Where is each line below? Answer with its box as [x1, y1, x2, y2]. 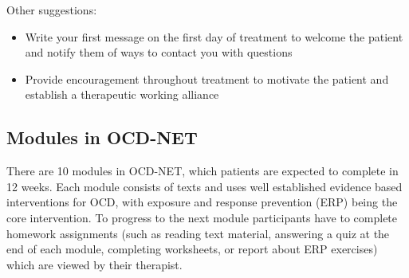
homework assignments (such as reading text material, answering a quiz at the [6, 225, 390, 241]
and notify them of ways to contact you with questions [25, 44, 293, 61]
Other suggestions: [6, 2, 97, 18]
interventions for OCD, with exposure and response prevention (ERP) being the [6, 194, 398, 210]
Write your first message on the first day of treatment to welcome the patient [25, 28, 403, 45]
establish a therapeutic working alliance [25, 86, 219, 103]
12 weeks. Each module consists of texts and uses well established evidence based [6, 178, 403, 194]
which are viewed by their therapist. [6, 256, 183, 272]
